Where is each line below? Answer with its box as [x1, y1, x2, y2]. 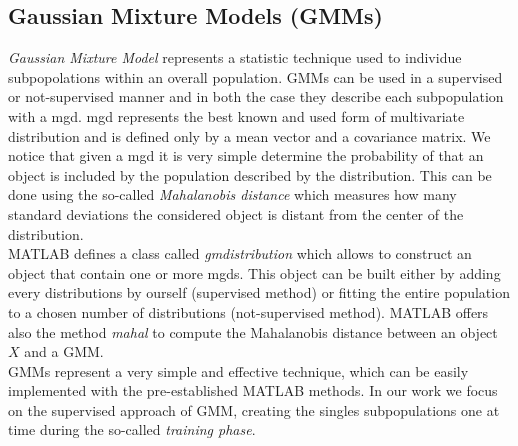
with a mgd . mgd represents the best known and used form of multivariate [8, 105, 465, 126]
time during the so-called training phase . [8, 419, 256, 440]
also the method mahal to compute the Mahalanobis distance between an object [8, 321, 498, 342]
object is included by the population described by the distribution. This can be [8, 164, 492, 185]
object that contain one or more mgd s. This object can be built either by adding [8, 262, 501, 283]
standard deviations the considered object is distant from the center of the [8, 203, 464, 224]
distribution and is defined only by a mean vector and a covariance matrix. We [8, 125, 491, 146]
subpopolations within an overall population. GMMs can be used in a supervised [8, 66, 503, 87]
